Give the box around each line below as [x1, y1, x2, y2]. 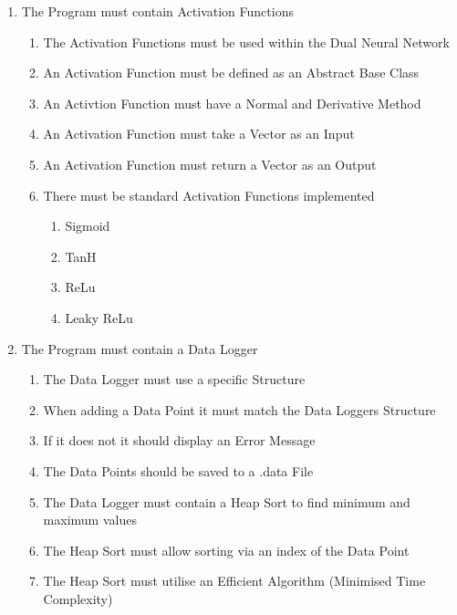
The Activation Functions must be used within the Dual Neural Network [43, 32, 450, 51]
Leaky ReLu [65, 307, 133, 327]
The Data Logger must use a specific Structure [43, 370, 306, 389]
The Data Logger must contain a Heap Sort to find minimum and [43, 492, 410, 511]
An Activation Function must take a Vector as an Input [43, 124, 355, 143]
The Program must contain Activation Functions [21, 2, 294, 20]
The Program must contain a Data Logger [21, 339, 258, 358]
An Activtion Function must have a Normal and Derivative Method [43, 93, 421, 112]
